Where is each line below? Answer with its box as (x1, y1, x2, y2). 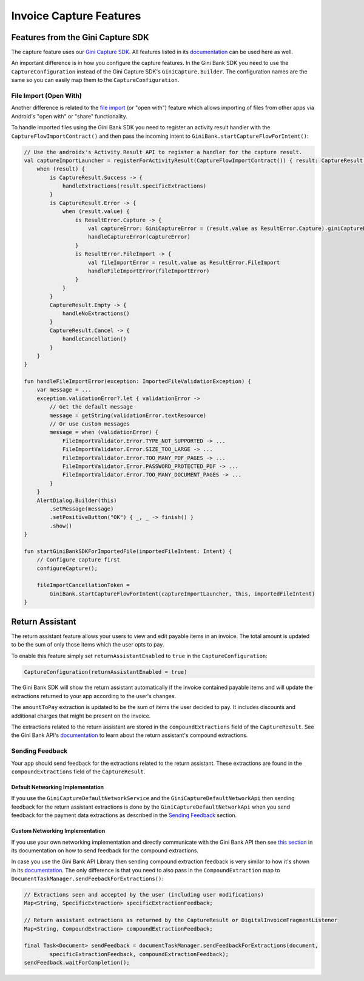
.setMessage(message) (49, 505, 114, 512)
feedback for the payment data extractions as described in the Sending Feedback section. (11, 812, 237, 819)
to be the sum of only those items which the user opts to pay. (11, 641, 164, 648)
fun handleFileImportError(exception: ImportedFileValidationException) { (24, 378, 252, 385)
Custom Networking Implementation (11, 827, 106, 835)
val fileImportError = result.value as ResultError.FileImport (88, 259, 280, 266)
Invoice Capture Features (11, 9, 141, 22)
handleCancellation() (62, 336, 127, 342)
